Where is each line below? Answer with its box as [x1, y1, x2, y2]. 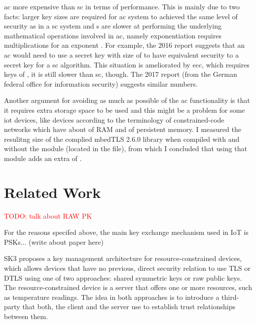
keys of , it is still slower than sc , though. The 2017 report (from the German [4, 69, 237, 79]
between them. [4, 311, 48, 321]
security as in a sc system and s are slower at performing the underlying [4, 21, 221, 31]
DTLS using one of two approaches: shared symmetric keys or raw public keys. [4, 272, 242, 283]
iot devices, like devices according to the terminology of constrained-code [4, 114, 224, 125]
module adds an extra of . [4, 153, 82, 163]
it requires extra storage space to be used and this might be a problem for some [4, 104, 245, 115]
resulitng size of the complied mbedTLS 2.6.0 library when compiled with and [4, 133, 240, 144]
